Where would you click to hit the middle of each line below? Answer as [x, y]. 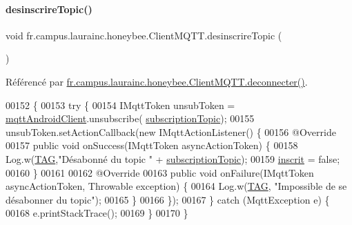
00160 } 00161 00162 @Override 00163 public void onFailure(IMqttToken [160, 172]
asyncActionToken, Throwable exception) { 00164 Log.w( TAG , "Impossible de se [176, 186]
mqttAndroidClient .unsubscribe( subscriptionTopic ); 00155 [130, 118]
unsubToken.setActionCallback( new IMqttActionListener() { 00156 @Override [171, 131]
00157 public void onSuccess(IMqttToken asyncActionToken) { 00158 [152, 145]
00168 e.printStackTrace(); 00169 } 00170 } [97, 213]
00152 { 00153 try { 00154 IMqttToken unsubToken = [120, 105]
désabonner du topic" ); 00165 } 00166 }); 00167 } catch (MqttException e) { [168, 199]
